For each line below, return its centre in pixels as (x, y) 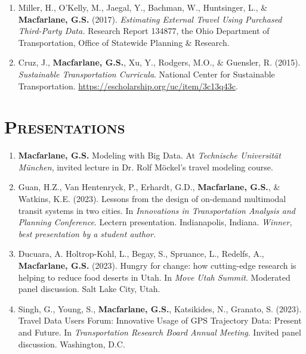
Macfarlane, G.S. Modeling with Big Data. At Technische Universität (149, 155)
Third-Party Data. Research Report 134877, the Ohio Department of (144, 31)
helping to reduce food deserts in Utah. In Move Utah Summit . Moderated (154, 277)
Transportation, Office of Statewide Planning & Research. (124, 42)
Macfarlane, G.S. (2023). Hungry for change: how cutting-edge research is (157, 265)
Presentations (65, 127)
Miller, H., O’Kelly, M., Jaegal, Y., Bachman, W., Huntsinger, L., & (143, 7)
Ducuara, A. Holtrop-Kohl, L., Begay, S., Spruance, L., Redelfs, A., (141, 254)
